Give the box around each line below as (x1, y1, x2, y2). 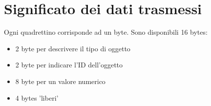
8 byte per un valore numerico (15, 76, 105, 86)
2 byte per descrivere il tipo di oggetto (15, 43, 130, 53)
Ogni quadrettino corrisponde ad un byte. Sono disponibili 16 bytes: (4, 27, 208, 37)
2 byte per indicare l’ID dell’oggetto (15, 60, 123, 70)
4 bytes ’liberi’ (15, 92, 59, 103)
